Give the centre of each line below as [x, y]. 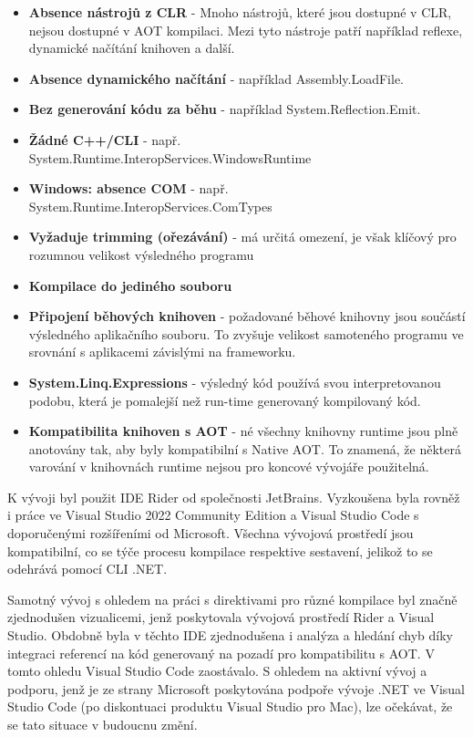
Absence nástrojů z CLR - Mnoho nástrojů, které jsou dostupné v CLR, [240, 12]
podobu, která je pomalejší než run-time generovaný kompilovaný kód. [225, 400]
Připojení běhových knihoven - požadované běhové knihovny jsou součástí [247, 316]
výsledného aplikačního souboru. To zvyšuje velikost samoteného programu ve [246, 333]
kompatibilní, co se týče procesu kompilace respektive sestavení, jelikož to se [220, 550]
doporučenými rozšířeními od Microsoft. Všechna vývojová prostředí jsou [211, 533]
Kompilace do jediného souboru [130, 285]
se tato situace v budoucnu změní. [103, 724]
